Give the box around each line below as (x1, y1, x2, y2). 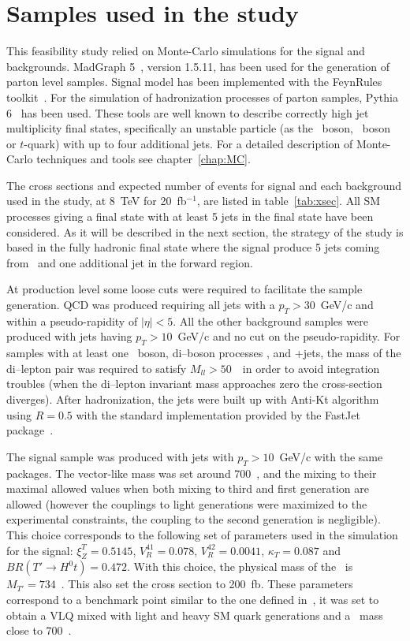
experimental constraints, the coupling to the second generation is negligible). (6, 511, 381, 527)
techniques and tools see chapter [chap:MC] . (36, 151, 251, 167)
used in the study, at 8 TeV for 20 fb (6, 192, 187, 209)
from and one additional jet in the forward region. (6, 254, 253, 270)
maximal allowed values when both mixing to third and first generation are (6, 480, 369, 497)
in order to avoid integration (242, 360, 380, 376)
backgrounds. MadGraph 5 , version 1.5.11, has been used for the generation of (6, 58, 389, 74)
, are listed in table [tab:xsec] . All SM (196, 192, 381, 209)
